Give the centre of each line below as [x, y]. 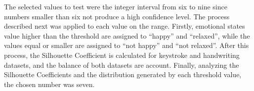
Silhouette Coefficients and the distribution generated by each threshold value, [123, 74]
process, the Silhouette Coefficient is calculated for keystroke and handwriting [122, 55]
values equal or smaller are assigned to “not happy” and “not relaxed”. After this [127, 45]
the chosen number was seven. [49, 84]
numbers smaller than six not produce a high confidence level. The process [117, 16]
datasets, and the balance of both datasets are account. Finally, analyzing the [122, 65]
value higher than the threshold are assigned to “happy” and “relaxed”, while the [127, 35]
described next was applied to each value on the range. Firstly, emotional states [125, 26]
